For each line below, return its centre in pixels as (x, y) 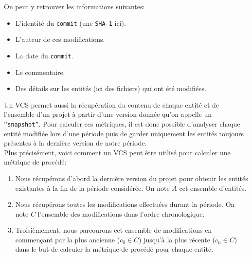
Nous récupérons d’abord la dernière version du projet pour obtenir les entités (132, 178)
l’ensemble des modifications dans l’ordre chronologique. (121, 213)
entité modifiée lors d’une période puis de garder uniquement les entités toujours (124, 133)
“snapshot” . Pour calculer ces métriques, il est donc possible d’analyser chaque (122, 123)
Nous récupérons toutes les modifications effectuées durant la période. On (125, 204)
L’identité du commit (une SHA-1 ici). (71, 23)
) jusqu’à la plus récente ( (177, 239)
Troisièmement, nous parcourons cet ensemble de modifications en (114, 230)
